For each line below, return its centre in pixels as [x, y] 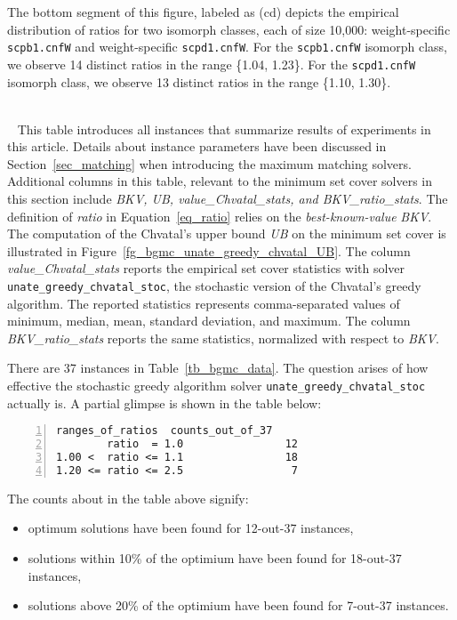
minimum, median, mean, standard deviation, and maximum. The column [209, 321]
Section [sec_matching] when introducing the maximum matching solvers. [209, 163]
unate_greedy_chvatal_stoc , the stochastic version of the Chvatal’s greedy [214, 286]
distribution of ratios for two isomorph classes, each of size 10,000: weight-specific [229, 29]
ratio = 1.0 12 [203, 444]
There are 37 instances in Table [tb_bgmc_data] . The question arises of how [218, 368]
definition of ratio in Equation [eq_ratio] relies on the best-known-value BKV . [220, 216]
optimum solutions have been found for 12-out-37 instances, [191, 528]
